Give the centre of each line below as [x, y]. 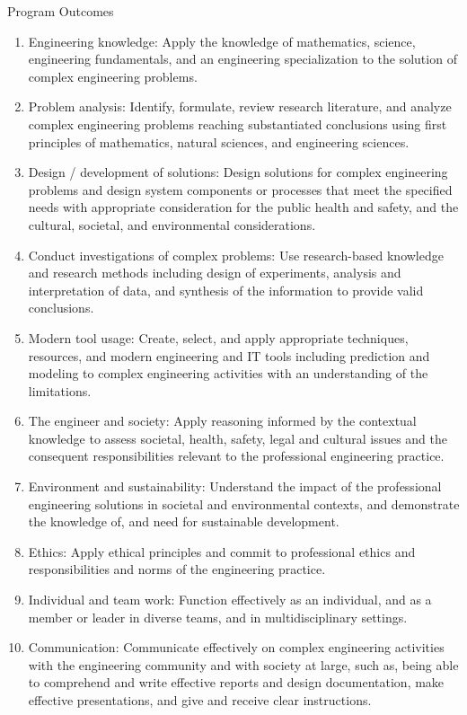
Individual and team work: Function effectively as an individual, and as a [230, 600]
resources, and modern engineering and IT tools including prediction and [229, 355]
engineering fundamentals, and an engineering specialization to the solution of [242, 59]
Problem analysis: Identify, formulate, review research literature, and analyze [240, 106]
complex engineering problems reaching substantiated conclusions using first [238, 124]
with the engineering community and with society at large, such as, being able [243, 664]
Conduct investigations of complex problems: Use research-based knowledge [236, 255]
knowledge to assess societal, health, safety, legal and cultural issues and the [238, 438]
